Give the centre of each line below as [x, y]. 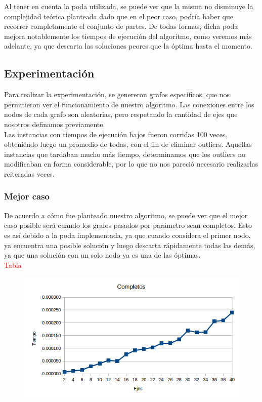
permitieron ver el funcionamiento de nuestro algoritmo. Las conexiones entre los [129, 104]
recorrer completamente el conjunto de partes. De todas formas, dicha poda [121, 26]
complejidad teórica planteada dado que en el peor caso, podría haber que [119, 16]
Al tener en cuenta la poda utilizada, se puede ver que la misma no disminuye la [129, 6]
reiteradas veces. [29, 173]
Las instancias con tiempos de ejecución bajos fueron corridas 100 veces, [116, 134]
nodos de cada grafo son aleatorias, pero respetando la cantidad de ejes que [121, 114]
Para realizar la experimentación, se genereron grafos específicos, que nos [117, 94]
